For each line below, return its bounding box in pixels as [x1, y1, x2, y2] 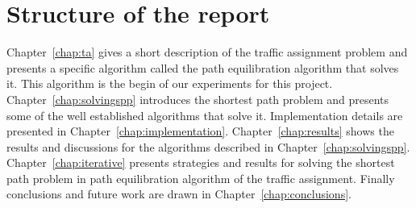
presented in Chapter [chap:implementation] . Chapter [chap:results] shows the [6, 123, 394, 139]
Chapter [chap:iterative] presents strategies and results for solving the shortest [6, 154, 395, 171]
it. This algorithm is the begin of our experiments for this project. [6, 75, 333, 92]
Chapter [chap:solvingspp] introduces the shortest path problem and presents [6, 90, 389, 107]
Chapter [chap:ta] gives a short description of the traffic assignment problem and [6, 44, 408, 60]
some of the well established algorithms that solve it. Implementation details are [6, 106, 403, 123]
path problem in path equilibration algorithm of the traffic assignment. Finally [6, 169, 395, 186]
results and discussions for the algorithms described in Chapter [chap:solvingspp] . [6, 138, 410, 155]
